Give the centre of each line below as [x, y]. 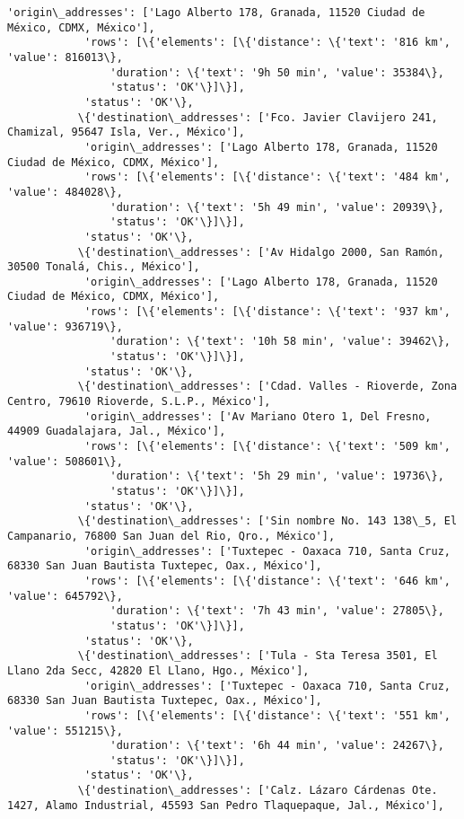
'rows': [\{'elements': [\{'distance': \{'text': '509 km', [267, 447]
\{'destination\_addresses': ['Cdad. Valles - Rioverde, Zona [267, 387]
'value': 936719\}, [65, 326]
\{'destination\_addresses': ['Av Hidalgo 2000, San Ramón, [261, 252]
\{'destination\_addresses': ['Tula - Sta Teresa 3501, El [258, 656]
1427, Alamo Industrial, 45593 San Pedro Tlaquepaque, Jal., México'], [226, 805]
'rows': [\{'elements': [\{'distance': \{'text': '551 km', [267, 715]
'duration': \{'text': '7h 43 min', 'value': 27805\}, [277, 611]
